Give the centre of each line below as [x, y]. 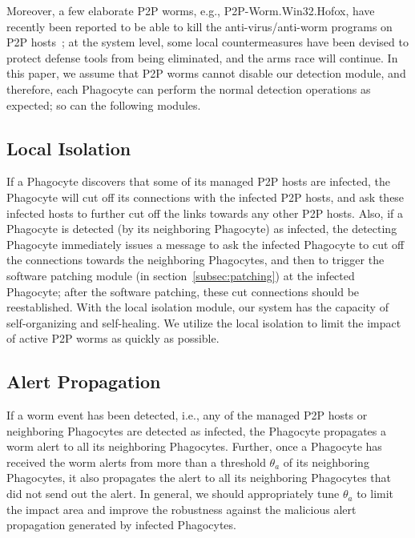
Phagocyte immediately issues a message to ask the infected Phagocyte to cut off [205, 244]
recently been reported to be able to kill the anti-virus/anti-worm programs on [199, 26]
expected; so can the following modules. [104, 104]
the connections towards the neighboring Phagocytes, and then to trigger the [195, 260]
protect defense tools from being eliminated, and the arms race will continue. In [202, 57]
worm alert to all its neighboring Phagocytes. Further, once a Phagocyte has [194, 446]
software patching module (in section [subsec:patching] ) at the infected [181, 275]
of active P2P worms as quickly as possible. [113, 338]
